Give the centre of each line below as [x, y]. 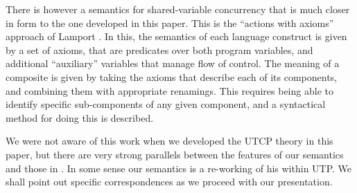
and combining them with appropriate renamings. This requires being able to [169, 90]
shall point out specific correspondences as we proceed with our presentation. [169, 182]
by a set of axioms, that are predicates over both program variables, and [159, 49]
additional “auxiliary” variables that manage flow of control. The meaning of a [173, 63]
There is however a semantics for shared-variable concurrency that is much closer [178, 9]
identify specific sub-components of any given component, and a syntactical [166, 104]
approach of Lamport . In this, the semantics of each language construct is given [176, 36]
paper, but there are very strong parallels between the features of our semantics [175, 154]
